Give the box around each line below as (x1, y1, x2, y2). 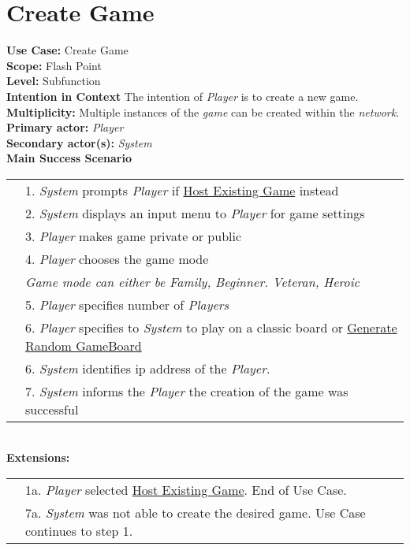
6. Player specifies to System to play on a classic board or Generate (25, 318, 397, 336)
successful (25, 399, 79, 418)
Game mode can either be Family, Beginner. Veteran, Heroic (25, 272, 360, 291)
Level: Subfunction (6, 72, 101, 89)
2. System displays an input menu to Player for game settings (25, 203, 365, 222)
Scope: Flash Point (6, 57, 102, 73)
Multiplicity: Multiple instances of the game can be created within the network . (6, 103, 400, 120)
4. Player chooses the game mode (25, 249, 209, 268)
